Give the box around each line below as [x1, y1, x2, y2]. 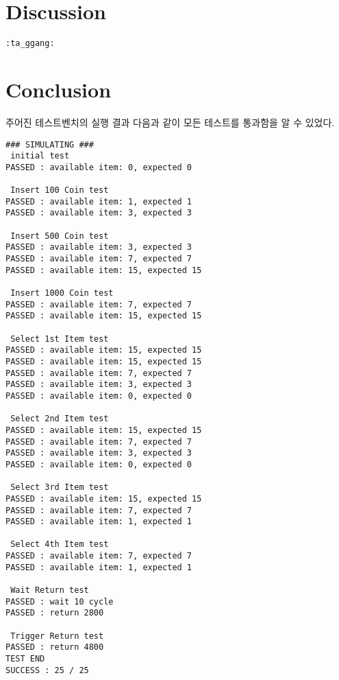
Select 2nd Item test [10, 414, 109, 424]
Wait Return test [10, 585, 89, 596]
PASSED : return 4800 [5, 642, 104, 653]
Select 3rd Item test [10, 482, 109, 493]
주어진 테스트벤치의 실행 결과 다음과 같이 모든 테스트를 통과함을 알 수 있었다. [5, 115, 335, 129]
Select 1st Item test [10, 333, 109, 344]
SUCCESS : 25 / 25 [5, 665, 89, 675]
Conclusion [5, 75, 112, 103]
